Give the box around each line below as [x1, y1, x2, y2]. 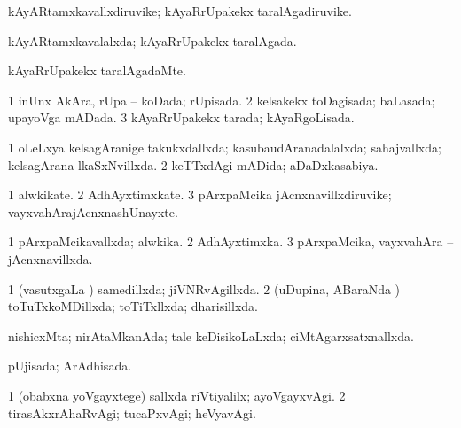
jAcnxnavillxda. [8, 249, 93, 268]
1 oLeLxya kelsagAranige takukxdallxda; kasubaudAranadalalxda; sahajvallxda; [8, 137, 441, 156]
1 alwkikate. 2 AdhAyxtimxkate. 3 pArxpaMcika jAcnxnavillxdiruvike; [8, 185, 392, 204]
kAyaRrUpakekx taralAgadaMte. [8, 61, 186, 80]
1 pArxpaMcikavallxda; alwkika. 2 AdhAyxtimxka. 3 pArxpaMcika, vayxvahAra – [8, 232, 454, 251]
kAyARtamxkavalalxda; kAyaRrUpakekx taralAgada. [8, 31, 297, 50]
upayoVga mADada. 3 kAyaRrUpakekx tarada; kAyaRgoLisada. [8, 108, 355, 127]
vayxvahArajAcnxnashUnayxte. [8, 202, 178, 221]
